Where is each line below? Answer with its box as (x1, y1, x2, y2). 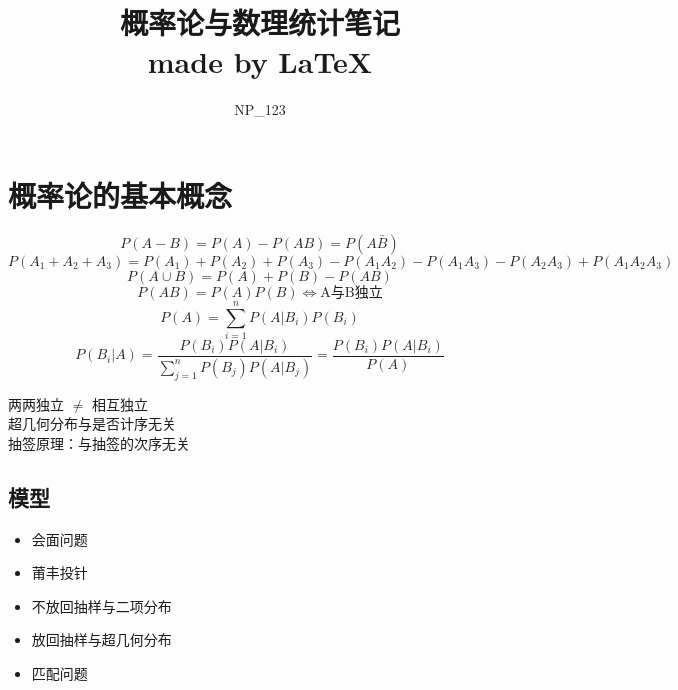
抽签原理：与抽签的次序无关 (8, 432, 190, 453)
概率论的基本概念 (8, 174, 233, 215)
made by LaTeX (147, 41, 373, 82)
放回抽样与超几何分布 (31, 629, 172, 650)
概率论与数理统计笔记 (119, 2, 400, 43)
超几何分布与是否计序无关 (8, 413, 176, 434)
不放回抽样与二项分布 (31, 595, 172, 616)
